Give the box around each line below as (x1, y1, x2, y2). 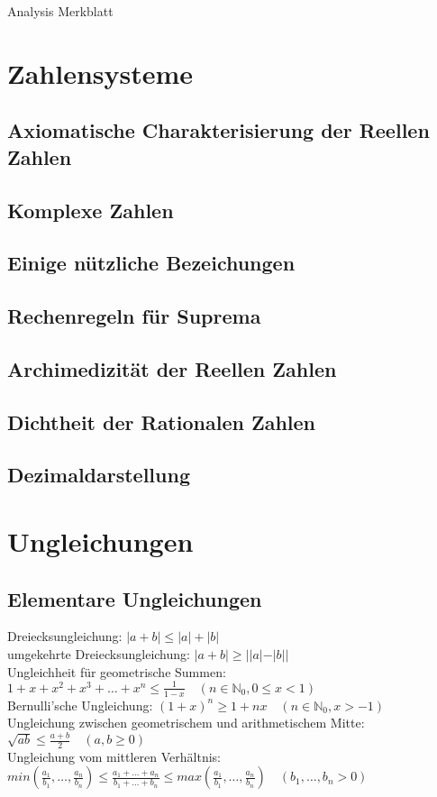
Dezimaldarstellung (7, 461, 190, 489)
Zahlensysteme (7, 54, 194, 91)
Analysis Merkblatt (7, 2, 114, 20)
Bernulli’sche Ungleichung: (7, 695, 153, 714)
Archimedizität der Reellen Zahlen (7, 354, 337, 382)
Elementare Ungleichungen (7, 584, 262, 612)
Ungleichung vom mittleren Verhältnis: (7, 747, 222, 765)
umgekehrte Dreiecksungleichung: (7, 645, 190, 663)
